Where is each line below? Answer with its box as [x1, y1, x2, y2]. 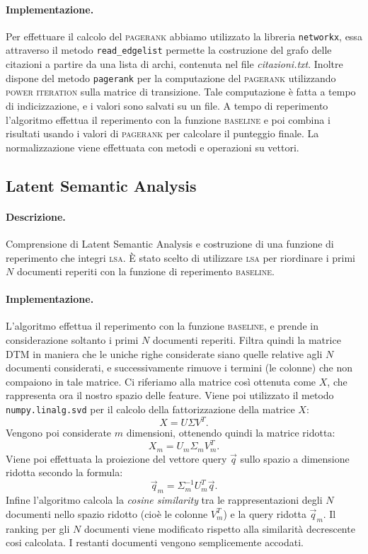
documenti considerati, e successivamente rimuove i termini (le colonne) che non [6, 360, 352, 375]
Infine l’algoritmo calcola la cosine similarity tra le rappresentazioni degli [6, 492, 323, 507]
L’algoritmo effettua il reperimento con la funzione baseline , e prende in [6, 318, 318, 333]
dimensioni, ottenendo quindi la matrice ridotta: [126, 425, 335, 440]
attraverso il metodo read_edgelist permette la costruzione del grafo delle [6, 42, 332, 57]
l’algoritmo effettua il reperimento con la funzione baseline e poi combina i [6, 112, 330, 127]
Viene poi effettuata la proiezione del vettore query [6, 451, 227, 466]
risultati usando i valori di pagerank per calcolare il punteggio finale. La [6, 126, 319, 141]
